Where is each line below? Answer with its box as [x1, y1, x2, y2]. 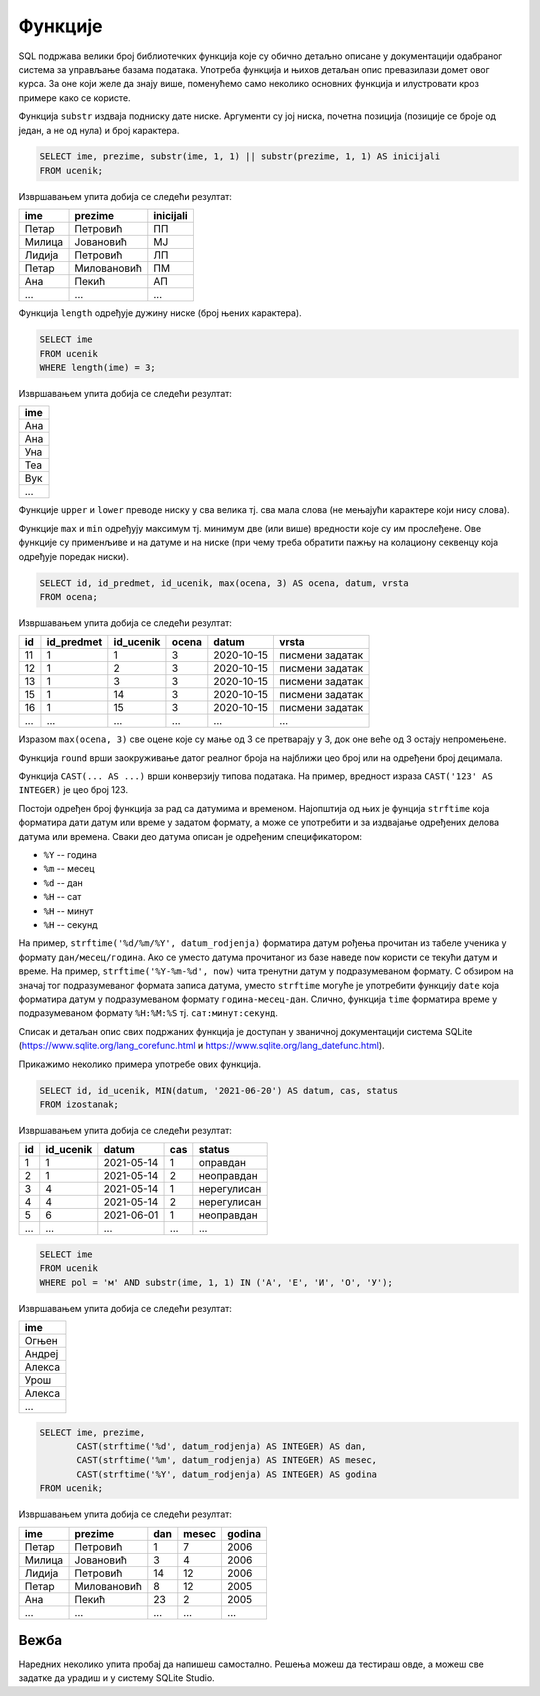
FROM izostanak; [39, 1098, 120, 1110]
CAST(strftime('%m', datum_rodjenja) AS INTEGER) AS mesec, [76, 1455, 378, 1466]
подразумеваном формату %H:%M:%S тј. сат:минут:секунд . [18, 1007, 279, 1019]
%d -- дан [43, 876, 84, 889]
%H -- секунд [43, 919, 99, 930]
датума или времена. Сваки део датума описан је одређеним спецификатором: [18, 830, 362, 842]
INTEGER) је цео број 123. [18, 784, 129, 796]
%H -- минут [43, 905, 94, 917]
